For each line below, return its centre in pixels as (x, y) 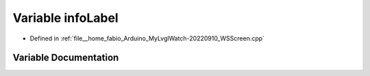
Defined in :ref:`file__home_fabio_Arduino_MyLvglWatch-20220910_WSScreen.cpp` (147, 38)
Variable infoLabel (66, 18)
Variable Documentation (66, 58)
